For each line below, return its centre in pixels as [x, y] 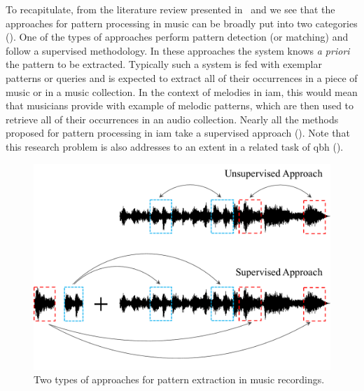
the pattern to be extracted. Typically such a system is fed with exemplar [164, 64]
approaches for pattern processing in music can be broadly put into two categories [182, 23]
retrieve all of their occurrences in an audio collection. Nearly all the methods [172, 119]
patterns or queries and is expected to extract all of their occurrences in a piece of [182, 77]
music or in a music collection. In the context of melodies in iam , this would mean [182, 91]
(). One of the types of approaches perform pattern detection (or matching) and [177, 37]
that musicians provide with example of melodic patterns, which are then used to [180, 105]
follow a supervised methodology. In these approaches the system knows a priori [178, 50]
